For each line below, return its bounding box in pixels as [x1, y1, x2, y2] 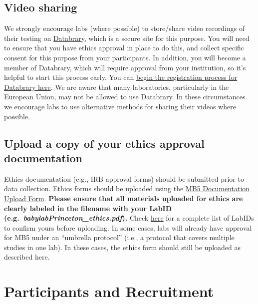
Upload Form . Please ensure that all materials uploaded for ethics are [4, 193, 243, 203]
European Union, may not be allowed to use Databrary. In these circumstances [4, 91, 246, 102]
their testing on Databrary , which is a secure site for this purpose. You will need [4, 32, 250, 43]
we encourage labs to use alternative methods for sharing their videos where [4, 101, 236, 111]
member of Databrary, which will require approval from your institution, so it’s [4, 62, 246, 72]
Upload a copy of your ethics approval [4, 135, 205, 151]
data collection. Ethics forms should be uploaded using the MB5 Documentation [4, 183, 250, 194]
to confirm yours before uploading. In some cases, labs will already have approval [4, 222, 252, 233]
